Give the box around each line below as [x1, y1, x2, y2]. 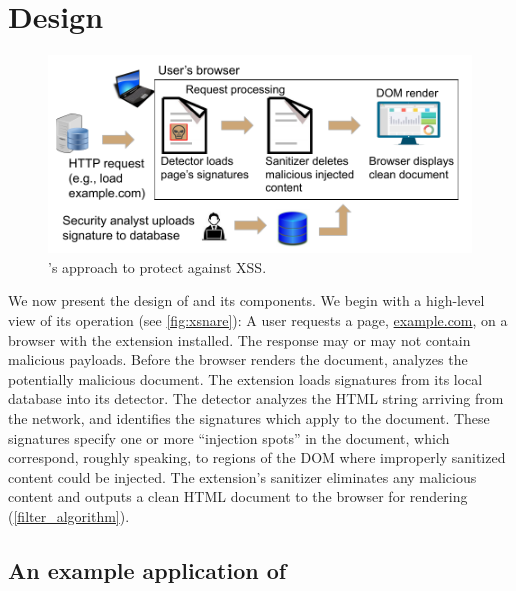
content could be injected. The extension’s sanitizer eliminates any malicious [8, 466, 477, 487]
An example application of [8, 554, 287, 585]
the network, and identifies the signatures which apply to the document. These [8, 407, 490, 428]
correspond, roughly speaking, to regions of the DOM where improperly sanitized [8, 447, 506, 468]
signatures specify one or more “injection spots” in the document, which [8, 427, 450, 448]
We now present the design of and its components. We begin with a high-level [8, 290, 485, 311]
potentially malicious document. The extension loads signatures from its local [8, 368, 483, 389]
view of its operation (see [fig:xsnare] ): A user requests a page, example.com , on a [8, 309, 508, 330]
